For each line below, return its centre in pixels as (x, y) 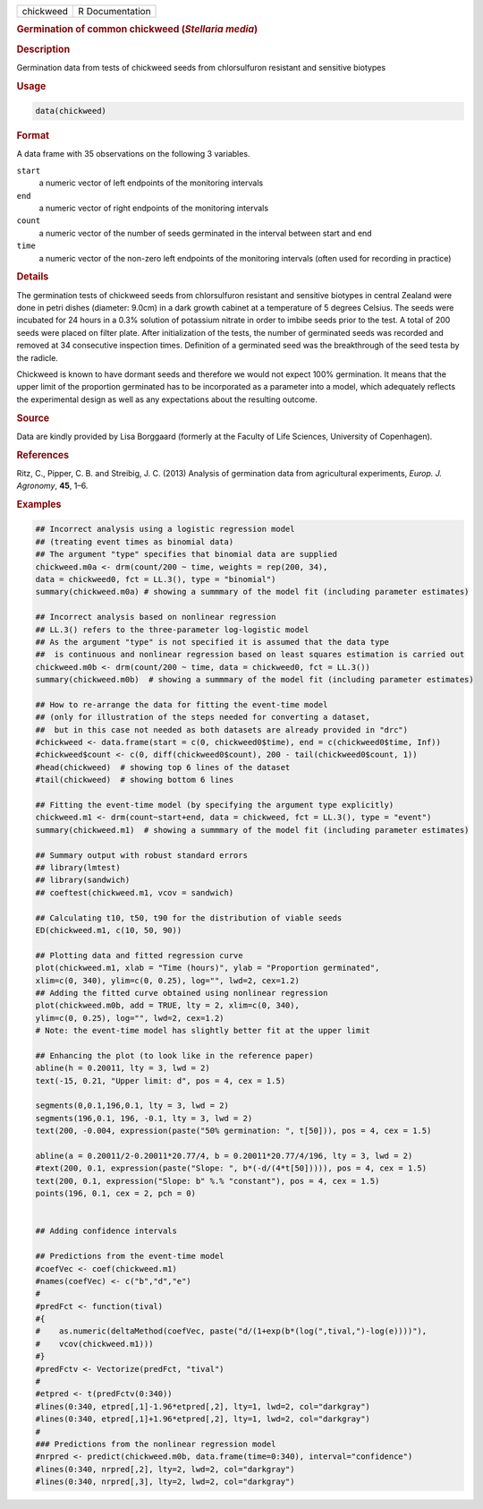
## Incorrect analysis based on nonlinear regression (156, 617)
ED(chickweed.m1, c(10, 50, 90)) (109, 930)
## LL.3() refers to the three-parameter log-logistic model (172, 630)
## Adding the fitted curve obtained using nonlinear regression (182, 993)
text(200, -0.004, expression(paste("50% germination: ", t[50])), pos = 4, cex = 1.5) (233, 1131)
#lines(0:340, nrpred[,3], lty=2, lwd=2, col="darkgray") (165, 1482)
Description (43, 49)
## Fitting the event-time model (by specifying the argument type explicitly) (215, 805)
